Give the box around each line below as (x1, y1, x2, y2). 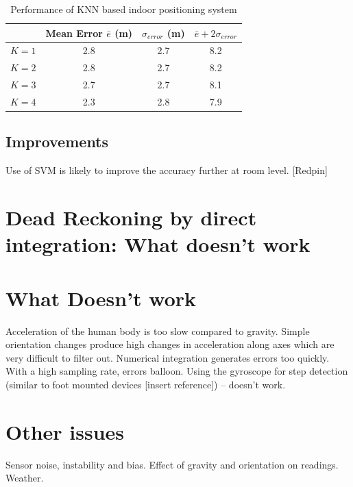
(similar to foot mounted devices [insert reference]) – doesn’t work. (5, 377, 286, 391)
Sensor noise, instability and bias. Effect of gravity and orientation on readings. (5, 457, 339, 471)
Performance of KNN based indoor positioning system (10, 2, 237, 16)
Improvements (5, 131, 109, 152)
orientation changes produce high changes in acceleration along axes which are (5, 337, 334, 351)
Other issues (5, 417, 125, 445)
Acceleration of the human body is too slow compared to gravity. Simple (5, 323, 310, 338)
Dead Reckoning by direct (5, 203, 257, 232)
